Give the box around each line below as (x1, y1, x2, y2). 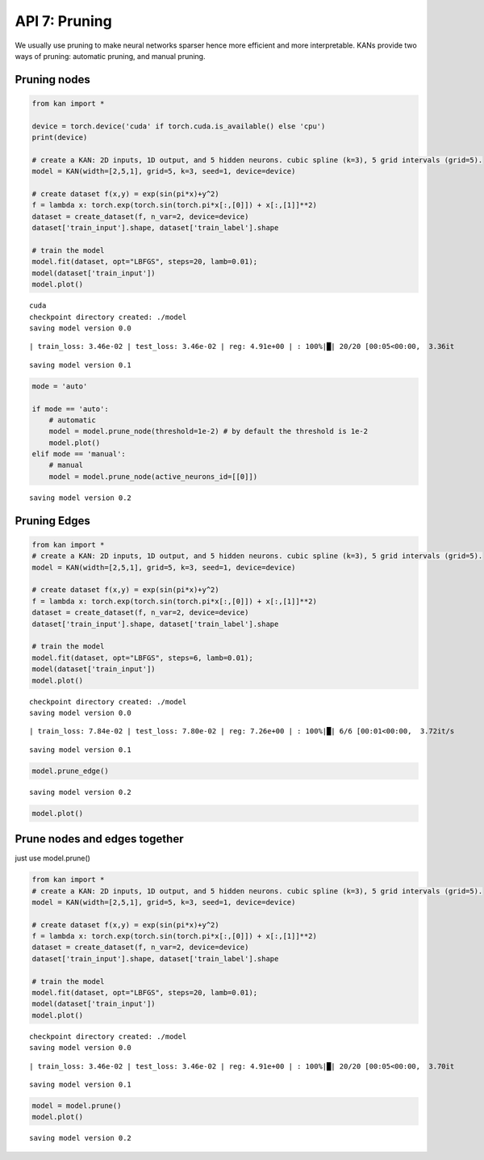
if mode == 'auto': (31, 404, 109, 414)
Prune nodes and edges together (15, 832, 184, 846)
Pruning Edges (15, 514, 90, 527)
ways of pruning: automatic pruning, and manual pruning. (15, 51, 206, 61)
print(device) (31, 133, 88, 142)
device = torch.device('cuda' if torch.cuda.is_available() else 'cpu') (31, 121, 326, 131)
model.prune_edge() (31, 766, 109, 775)
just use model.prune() (15, 853, 90, 864)
